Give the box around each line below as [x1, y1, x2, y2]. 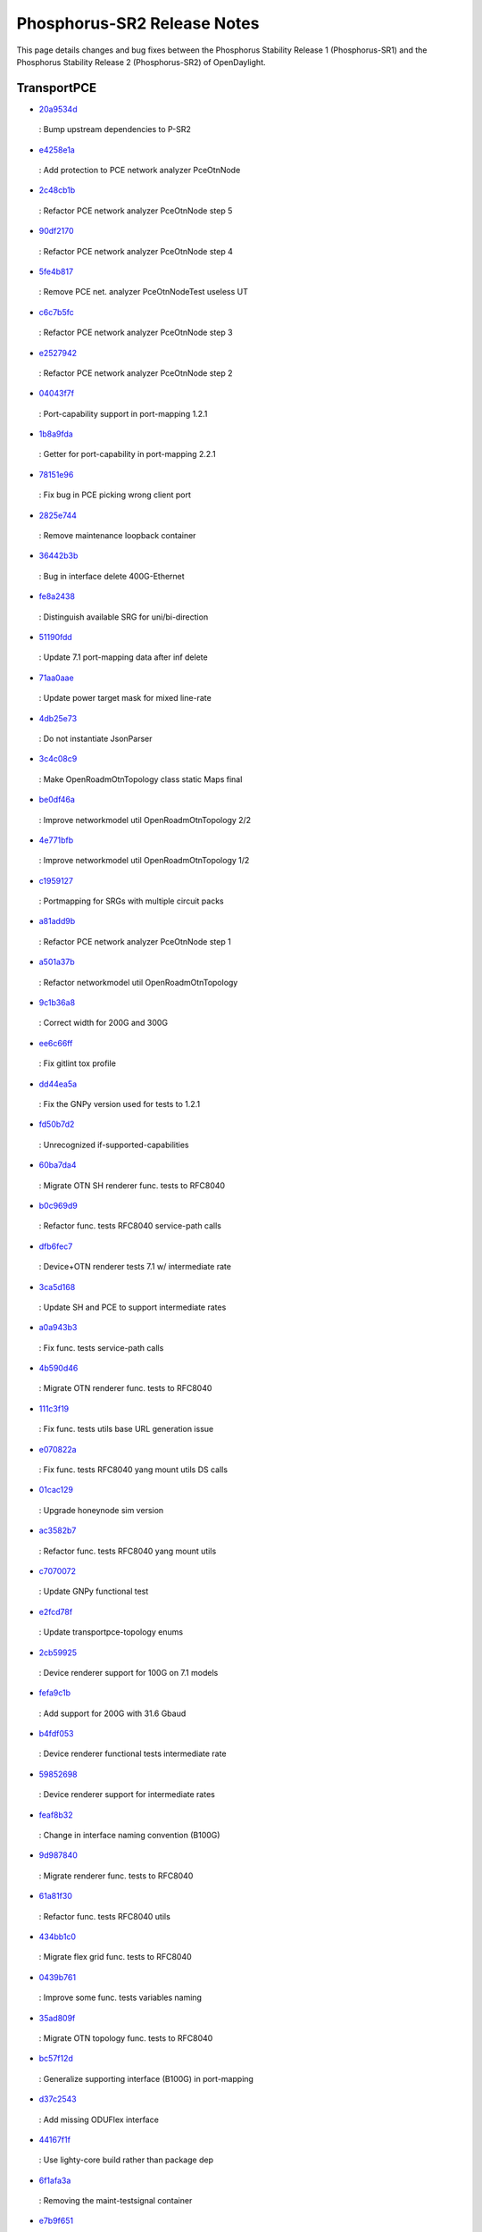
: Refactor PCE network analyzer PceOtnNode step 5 [38, 205, 233, 216]
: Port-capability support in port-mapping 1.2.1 [38, 408, 208, 419]
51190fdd [38, 632, 73, 642]
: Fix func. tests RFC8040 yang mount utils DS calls [38, 1464, 228, 1475]
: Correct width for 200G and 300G [38, 1018, 169, 1029]
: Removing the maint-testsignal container [38, 2195, 193, 2206]
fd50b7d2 [38, 1119, 75, 1129]
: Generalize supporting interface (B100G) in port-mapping [38, 2073, 254, 2084]
